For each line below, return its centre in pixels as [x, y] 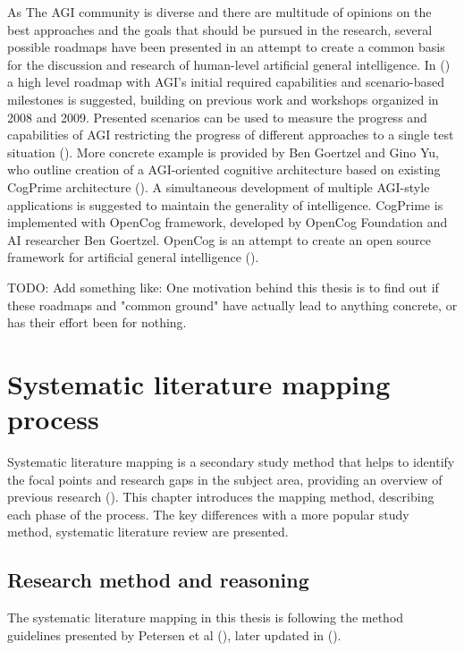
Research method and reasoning [158, 580]
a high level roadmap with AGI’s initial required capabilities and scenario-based [226, 82]
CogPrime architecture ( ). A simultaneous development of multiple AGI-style [219, 186]
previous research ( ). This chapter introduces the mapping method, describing [221, 497]
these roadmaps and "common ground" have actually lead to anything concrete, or [232, 304]
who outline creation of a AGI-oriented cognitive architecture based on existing [224, 169]
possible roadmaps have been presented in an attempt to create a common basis [226, 47]
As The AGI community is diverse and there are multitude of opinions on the [219, 12]
